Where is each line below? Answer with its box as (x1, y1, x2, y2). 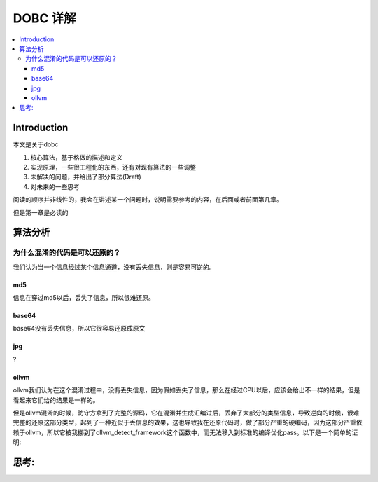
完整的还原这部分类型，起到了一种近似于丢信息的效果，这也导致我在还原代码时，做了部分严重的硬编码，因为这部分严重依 (13, 418, 363, 427)
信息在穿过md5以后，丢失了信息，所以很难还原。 (13, 294, 155, 302)
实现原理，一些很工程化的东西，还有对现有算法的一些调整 (30, 163, 196, 171)
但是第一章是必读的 (13, 208, 69, 216)
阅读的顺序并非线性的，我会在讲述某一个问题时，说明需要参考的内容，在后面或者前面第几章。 (13, 195, 283, 204)
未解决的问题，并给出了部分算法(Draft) (30, 172, 141, 181)
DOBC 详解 (13, 11, 76, 26)
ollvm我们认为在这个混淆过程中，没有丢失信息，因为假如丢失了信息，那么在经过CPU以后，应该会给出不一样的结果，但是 (13, 386, 360, 394)
